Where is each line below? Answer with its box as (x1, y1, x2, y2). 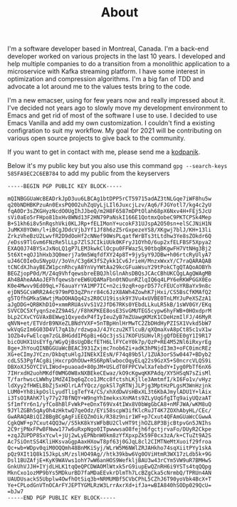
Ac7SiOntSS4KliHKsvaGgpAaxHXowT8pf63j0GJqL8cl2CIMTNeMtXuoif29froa (7, 439, 212, 446)
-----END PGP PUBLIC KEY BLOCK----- (7, 494, 116, 502)
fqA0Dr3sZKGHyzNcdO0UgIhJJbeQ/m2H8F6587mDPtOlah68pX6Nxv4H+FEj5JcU (7, 208, 212, 215)
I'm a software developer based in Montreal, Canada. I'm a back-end (7, 44, 209, 53)
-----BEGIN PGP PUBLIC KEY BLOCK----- (7, 183, 122, 190)
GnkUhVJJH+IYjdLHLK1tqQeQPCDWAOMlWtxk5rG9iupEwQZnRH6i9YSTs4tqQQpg (7, 464, 212, 471)
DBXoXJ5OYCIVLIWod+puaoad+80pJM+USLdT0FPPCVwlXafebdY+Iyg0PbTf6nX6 (7, 364, 212, 371)
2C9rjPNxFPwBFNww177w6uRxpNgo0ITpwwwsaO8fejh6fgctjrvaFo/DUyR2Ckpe (7, 426, 212, 433)
